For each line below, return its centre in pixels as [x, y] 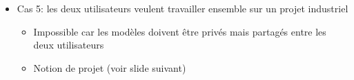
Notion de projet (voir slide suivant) [110, 67]
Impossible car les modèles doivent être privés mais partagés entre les [180, 31]
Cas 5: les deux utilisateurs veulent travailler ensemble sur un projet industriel [183, 8]
